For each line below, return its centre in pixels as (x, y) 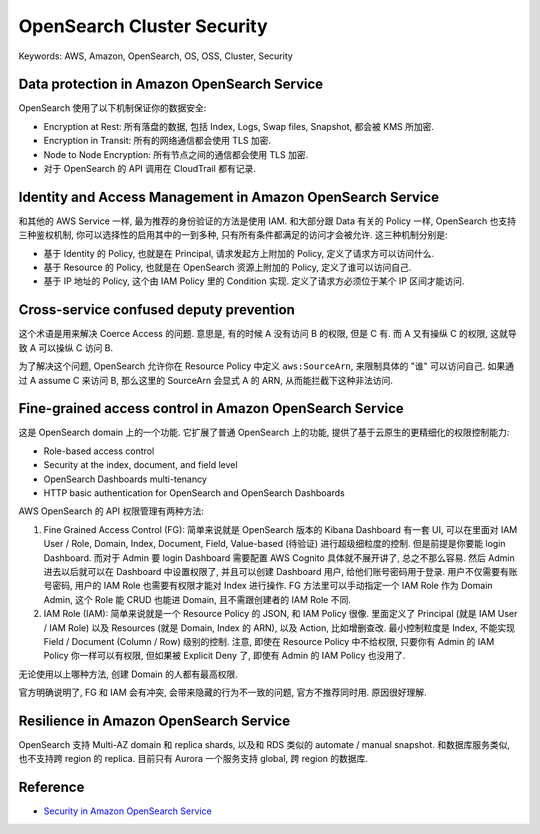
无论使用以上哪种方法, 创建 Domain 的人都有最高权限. (128, 674)
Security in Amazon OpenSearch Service (127, 811)
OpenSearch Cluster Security (143, 26)
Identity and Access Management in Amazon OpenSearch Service (229, 196)
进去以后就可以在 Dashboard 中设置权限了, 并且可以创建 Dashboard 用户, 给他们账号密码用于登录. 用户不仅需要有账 (281, 571)
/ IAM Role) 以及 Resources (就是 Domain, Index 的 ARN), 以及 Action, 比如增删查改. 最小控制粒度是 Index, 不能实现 (279, 627)
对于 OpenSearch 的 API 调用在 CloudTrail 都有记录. (150, 169)
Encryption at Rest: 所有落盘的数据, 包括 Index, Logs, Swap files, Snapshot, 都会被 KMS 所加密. (239, 126)
